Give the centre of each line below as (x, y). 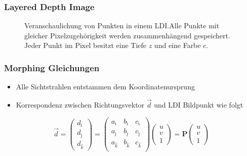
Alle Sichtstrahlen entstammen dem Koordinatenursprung (105, 87)
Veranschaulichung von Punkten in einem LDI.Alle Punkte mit (122, 25)
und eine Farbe (177, 45)
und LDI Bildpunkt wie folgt (199, 105)
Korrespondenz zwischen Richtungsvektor (80, 105)
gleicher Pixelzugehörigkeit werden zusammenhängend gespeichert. (127, 35)
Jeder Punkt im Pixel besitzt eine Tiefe (86, 45)
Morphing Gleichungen (52, 67)
